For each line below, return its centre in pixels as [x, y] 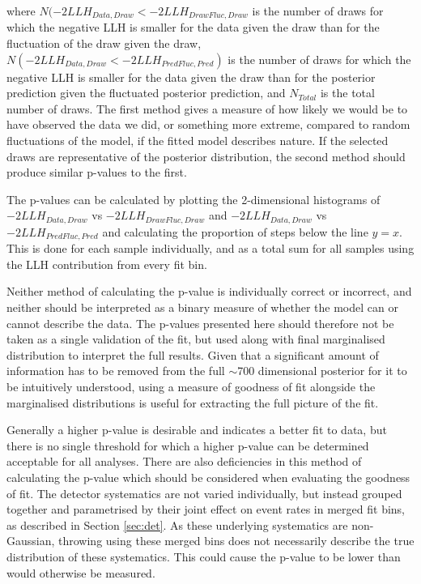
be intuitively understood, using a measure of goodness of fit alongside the [191, 387]
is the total [347, 93]
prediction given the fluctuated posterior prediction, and [146, 93]
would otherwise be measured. [81, 572]
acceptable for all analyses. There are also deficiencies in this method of [184, 461]
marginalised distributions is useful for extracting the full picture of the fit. [193, 402]
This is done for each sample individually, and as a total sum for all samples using [210, 248]
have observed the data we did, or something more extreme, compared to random [208, 124]
